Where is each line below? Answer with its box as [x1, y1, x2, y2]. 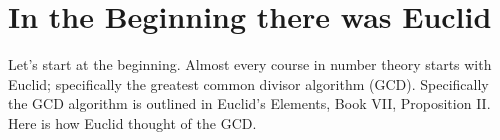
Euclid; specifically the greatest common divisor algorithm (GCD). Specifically [8, 73, 489, 94]
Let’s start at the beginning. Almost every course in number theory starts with [8, 54, 492, 75]
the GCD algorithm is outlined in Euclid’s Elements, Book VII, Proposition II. [8, 93, 491, 114]
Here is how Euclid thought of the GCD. [8, 112, 257, 133]
